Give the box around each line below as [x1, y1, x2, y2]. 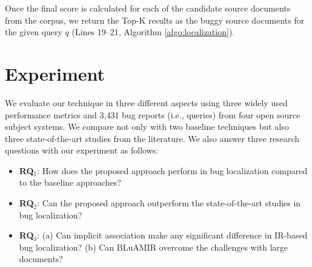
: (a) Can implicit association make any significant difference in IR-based [37, 229, 308, 242]
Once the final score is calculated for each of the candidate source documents [5, 2, 291, 14]
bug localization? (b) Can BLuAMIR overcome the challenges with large [19, 240, 288, 253]
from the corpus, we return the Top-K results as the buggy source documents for [5, 13, 305, 26]
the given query [5, 25, 62, 38]
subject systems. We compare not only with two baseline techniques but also [5, 120, 289, 133]
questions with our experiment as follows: [5, 144, 159, 157]
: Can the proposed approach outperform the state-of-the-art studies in [37, 197, 301, 209]
